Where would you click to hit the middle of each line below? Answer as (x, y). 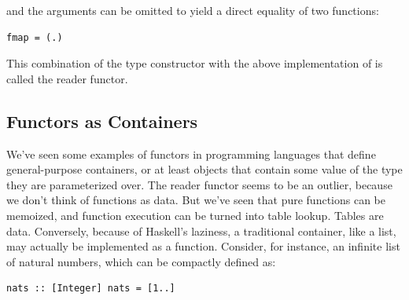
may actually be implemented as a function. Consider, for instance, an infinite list (203, 246)
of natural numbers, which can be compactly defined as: (141, 261)
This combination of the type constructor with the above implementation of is (195, 63)
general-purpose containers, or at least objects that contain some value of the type (204, 169)
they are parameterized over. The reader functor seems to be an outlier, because (199, 184)
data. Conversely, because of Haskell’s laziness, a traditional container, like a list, (201, 230)
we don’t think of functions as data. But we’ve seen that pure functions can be (196, 200)
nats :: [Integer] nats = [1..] (91, 289)
